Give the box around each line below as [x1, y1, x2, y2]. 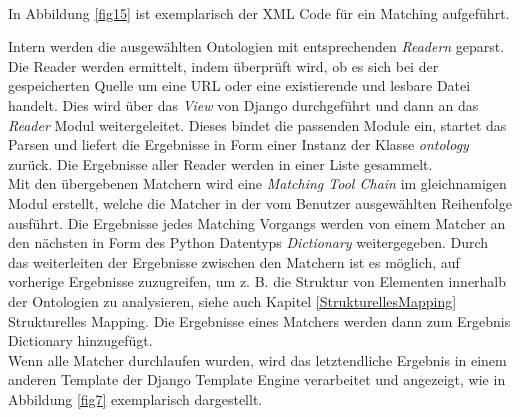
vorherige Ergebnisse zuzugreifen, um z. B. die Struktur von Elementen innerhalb [8, 271, 507, 292]
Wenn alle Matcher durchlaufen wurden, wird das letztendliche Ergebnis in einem [8, 349, 507, 370]
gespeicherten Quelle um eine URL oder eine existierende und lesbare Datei [8, 75, 471, 96]
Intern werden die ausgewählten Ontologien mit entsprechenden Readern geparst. [8, 36, 505, 57]
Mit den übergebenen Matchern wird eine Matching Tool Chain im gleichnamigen [8, 173, 507, 194]
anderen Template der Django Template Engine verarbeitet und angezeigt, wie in [8, 369, 506, 390]
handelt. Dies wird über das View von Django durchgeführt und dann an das [8, 94, 479, 115]
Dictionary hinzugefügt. [8, 330, 153, 351]
